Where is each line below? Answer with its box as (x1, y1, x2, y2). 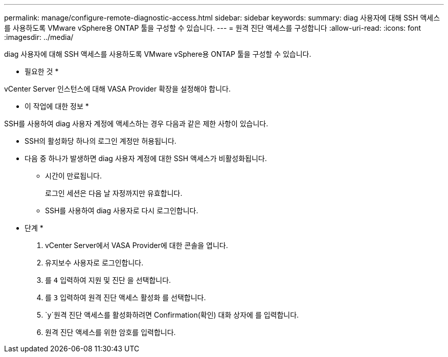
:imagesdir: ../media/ (4, 33, 74, 41)
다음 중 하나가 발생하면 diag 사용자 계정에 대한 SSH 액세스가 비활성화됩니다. (25, 154, 267, 163)
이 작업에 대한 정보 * (25, 102, 89, 110)
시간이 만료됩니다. (45, 171, 102, 180)
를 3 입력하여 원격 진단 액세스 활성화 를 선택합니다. (45, 293, 206, 302)
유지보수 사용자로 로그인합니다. (45, 258, 144, 267)
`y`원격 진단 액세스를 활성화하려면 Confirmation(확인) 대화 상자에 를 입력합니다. (45, 310, 299, 319)
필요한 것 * (25, 67, 59, 76)
